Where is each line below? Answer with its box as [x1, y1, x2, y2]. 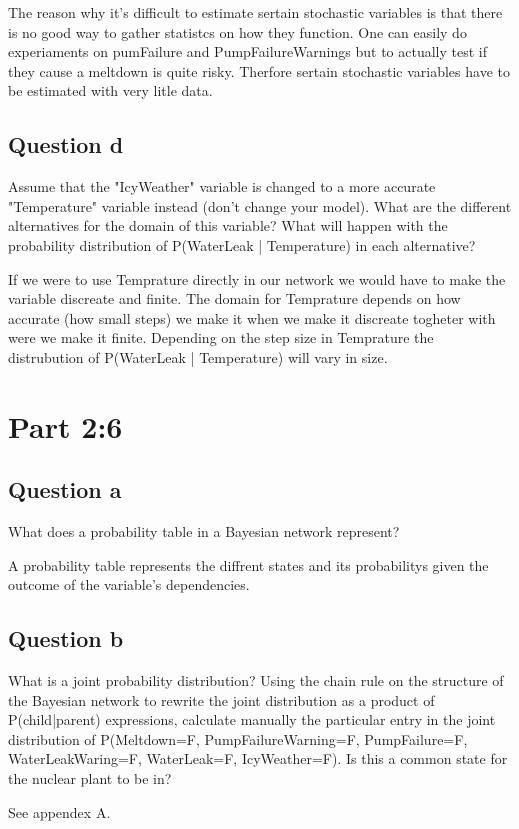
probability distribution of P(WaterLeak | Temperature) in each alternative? [8, 234, 476, 255]
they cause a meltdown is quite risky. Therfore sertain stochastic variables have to [8, 60, 510, 81]
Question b [8, 623, 124, 654]
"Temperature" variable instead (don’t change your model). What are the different [8, 195, 512, 216]
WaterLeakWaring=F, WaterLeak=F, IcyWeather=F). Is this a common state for [8, 748, 508, 769]
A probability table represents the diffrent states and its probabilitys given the [8, 554, 489, 575]
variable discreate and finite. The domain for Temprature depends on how [8, 288, 461, 309]
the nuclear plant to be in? [8, 768, 172, 789]
